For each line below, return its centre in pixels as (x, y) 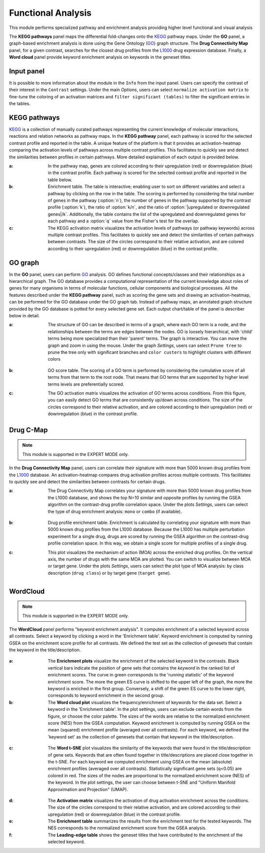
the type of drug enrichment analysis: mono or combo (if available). (115, 511)
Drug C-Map (28, 430)
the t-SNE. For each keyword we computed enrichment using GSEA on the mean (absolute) (140, 762)
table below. (60, 180)
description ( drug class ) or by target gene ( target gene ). (109, 573)
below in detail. (25, 315)
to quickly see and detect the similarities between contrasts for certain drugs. (88, 482)
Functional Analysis (50, 13)
